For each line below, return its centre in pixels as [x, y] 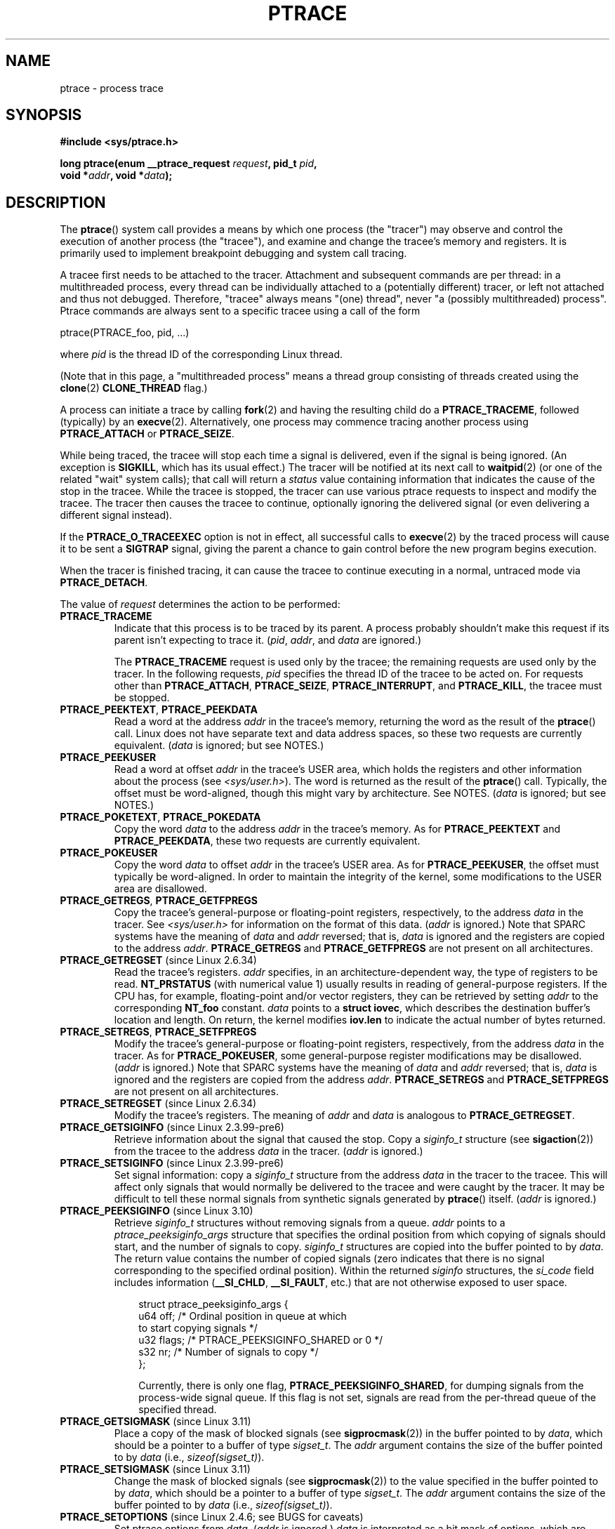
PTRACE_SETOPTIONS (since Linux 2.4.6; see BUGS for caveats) [212, 1517]
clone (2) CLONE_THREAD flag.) [134, 388]
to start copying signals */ [198, 1328]
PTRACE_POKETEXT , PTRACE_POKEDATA [160, 817]
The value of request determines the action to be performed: [200, 604]
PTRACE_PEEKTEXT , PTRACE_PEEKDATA [159, 710]
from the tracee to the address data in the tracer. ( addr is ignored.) [269, 1151]
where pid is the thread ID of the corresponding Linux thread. [201, 355]
